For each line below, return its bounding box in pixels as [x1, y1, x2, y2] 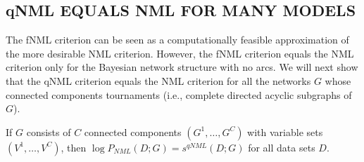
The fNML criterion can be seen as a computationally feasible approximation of [6, 32, 349, 47]
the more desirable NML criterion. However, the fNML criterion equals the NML [6, 46, 354, 60]
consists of [26, 124, 71, 139]
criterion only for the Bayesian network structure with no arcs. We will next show [6, 60, 358, 74]
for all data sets [248, 140, 315, 154]
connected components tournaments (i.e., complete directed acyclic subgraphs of [6, 87, 352, 102]
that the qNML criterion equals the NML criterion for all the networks [6, 73, 311, 88]
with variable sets [247, 124, 323, 139]
